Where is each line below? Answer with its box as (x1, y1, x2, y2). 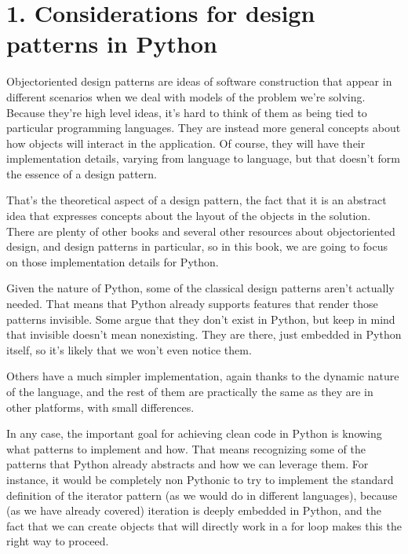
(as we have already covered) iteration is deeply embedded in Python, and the (6, 502, 382, 519)
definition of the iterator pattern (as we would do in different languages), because (6, 486, 398, 503)
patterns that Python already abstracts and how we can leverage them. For (6, 456, 369, 472)
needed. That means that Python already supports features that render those (6, 295, 378, 312)
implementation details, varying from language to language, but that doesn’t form (6, 150, 400, 167)
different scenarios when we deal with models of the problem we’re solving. (6, 88, 366, 105)
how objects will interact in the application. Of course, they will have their (6, 134, 366, 151)
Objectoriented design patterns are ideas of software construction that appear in (6, 73, 392, 90)
